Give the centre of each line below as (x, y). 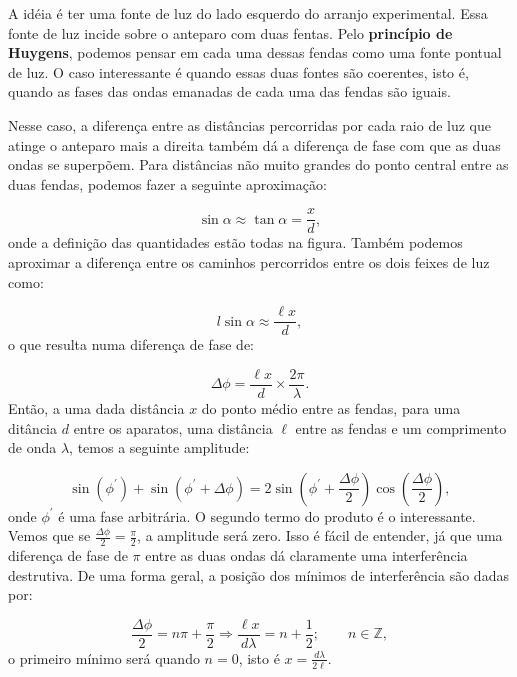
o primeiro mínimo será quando (104, 657)
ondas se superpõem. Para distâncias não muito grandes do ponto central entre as (258, 164)
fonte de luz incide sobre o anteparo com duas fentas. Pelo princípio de (230, 32)
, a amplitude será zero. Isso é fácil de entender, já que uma (320, 535)
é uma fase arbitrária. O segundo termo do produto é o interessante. (267, 515)
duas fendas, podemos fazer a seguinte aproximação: (167, 183)
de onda (32, 447)
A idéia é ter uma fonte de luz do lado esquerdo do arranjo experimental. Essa (248, 13)
